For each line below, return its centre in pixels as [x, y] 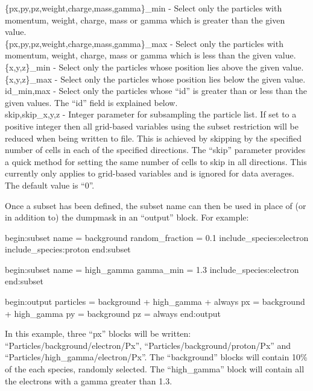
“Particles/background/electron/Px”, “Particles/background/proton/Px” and [148, 345]
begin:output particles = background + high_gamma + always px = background [155, 302]
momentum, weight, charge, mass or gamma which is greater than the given [145, 20]
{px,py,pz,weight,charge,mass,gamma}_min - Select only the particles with [144, 8]
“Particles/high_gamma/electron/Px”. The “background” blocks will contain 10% [156, 357]
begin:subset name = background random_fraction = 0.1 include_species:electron [157, 237]
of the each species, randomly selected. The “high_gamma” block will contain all [155, 369]
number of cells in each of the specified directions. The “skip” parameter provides [155, 150]
